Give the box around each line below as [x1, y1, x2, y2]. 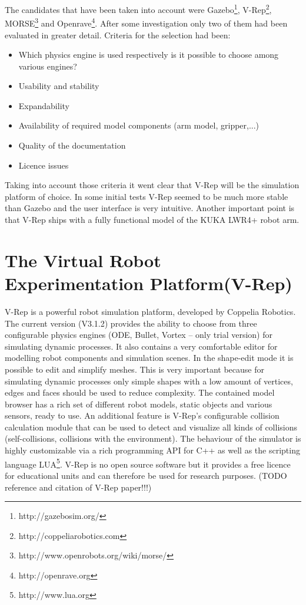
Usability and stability [18, 80, 99, 92]
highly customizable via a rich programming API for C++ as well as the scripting [5, 444, 300, 456]
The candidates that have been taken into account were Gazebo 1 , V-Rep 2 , [5, 2, 272, 15]
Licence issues [18, 159, 69, 171]
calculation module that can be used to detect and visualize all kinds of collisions [5, 420, 297, 433]
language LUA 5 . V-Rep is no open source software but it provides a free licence [5, 456, 291, 470]
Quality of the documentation [18, 139, 126, 152]
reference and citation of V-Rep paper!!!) [5, 481, 152, 493]
